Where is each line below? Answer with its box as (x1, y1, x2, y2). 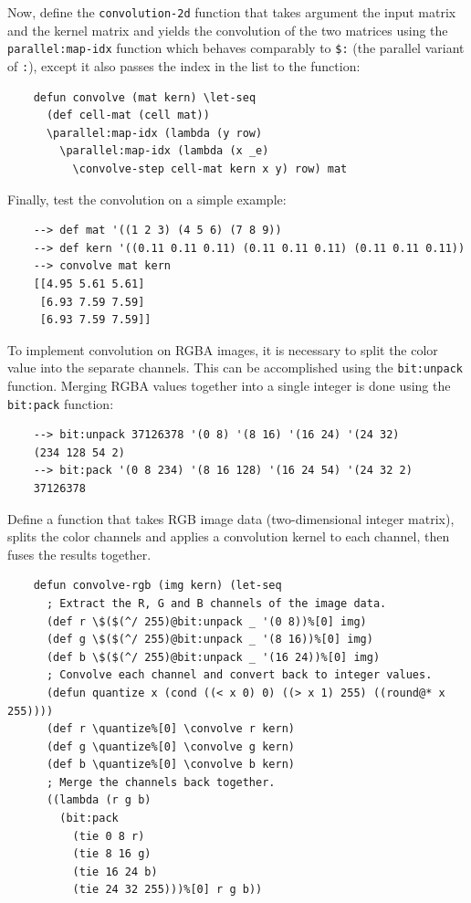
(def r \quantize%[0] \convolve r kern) (46, 722, 295, 736)
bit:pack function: (7, 394, 114, 413)
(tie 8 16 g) (72, 847, 152, 861)
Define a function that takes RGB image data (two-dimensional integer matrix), (7, 509, 455, 528)
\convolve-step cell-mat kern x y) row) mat (72, 162, 348, 175)
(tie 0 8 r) (72, 829, 145, 843)
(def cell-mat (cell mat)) (46, 109, 210, 122)
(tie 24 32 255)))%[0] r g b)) (72, 883, 263, 897)
